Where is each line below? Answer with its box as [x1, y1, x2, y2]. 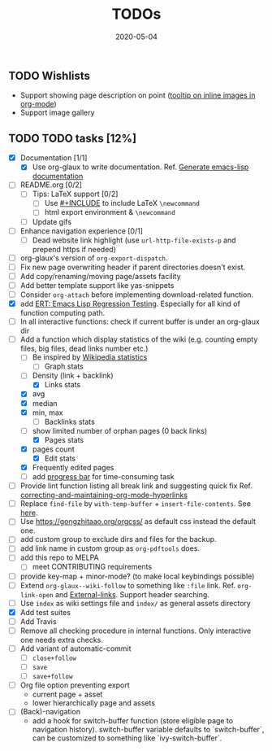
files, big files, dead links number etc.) [19, 343, 149, 354]
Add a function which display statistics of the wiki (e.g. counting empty [19, 334, 258, 344]
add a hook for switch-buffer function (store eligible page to [32, 716, 234, 726]
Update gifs [32, 216, 71, 226]
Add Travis [19, 616, 57, 627]
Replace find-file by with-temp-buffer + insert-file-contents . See [19, 499, 252, 509]
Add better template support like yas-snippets [19, 280, 175, 290]
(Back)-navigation [19, 707, 81, 717]
